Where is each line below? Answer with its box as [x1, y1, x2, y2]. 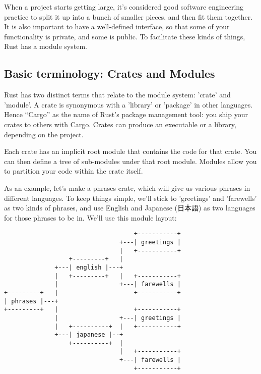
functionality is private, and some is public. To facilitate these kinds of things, [4, 31, 245, 41]
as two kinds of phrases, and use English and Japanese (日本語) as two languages [4, 202, 255, 213]
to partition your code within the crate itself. [4, 166, 143, 176]
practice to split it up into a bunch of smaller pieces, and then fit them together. [4, 11, 253, 22]
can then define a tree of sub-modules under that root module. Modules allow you [4, 155, 257, 166]
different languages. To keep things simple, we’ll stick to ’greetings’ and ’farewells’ [4, 192, 257, 203]
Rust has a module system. [4, 41, 87, 51]
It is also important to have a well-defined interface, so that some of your [4, 21, 230, 32]
